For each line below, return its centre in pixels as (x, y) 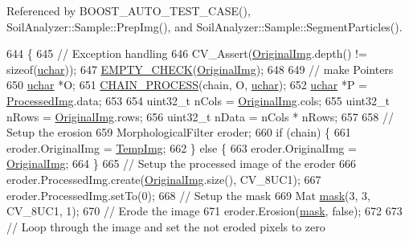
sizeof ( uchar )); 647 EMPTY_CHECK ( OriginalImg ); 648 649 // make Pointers (200, 69)
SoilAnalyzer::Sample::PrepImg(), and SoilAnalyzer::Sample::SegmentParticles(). (204, 26)
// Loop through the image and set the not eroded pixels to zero (166, 226)
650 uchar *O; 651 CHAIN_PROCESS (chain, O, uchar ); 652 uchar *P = (187, 85)
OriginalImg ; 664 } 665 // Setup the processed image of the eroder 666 (182, 163)
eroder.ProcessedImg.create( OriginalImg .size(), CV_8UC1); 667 (164, 179)
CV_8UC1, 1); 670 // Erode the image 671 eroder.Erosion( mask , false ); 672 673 (204, 211)
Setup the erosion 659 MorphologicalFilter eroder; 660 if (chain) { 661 (179, 132)
